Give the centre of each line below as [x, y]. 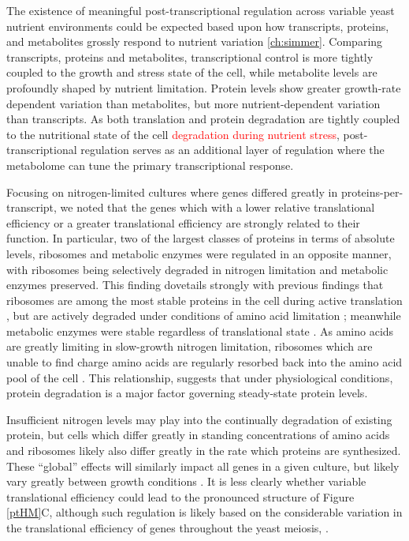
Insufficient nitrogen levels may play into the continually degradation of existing [199, 419]
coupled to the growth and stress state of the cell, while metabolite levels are [192, 72]
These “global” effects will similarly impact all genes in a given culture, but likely [203, 466]
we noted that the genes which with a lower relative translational [218, 207]
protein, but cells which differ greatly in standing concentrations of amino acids [198, 435]
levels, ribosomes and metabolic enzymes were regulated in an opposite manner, [199, 253]
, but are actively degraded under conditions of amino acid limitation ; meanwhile [204, 316]
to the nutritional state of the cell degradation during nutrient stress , [173, 134]
